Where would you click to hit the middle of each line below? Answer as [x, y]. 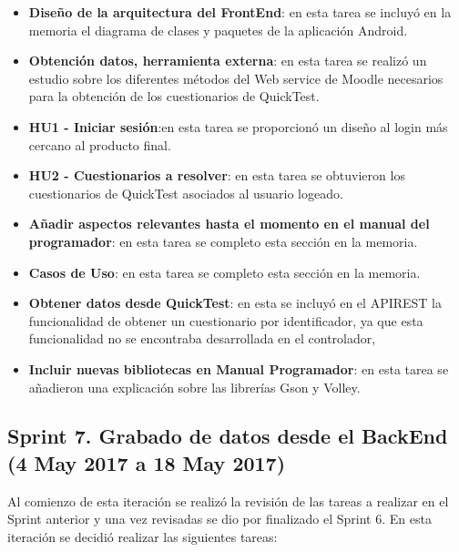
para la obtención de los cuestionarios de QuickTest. [174, 96]
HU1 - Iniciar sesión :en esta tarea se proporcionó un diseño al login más [238, 126]
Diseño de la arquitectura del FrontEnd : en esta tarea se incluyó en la [240, 12]
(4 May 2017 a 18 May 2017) [147, 462]
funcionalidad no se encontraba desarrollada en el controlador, [202, 338]
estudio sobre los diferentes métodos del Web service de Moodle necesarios [236, 78]
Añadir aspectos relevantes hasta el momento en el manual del [229, 224]
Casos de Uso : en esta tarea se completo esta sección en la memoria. [224, 272]
